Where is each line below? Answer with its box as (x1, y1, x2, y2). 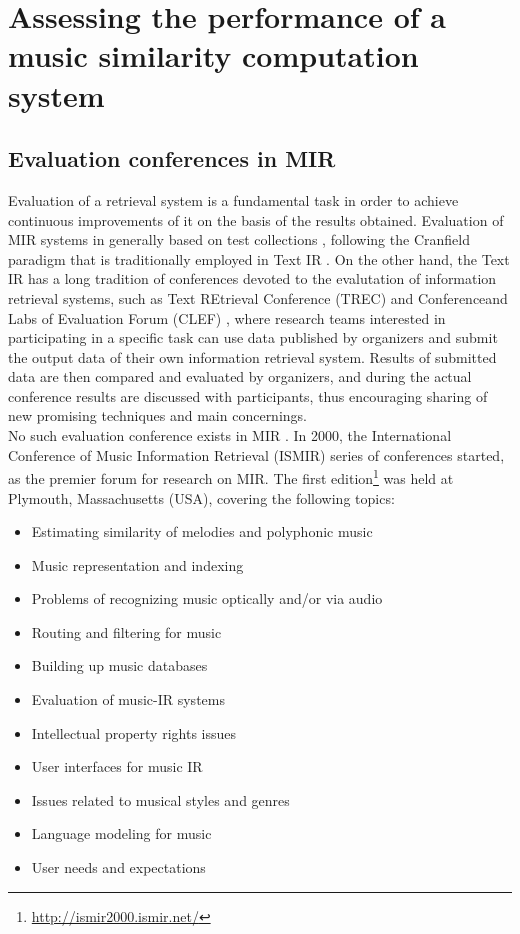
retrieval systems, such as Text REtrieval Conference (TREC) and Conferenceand (8, 287, 508, 308)
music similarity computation (8, 35, 419, 76)
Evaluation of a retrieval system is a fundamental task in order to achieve (8, 189, 459, 210)
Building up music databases (31, 655, 208, 676)
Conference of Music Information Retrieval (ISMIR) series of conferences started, (8, 444, 505, 465)
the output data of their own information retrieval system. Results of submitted (8, 346, 497, 367)
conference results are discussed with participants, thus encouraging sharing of (8, 385, 488, 406)
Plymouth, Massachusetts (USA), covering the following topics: (8, 487, 395, 508)
